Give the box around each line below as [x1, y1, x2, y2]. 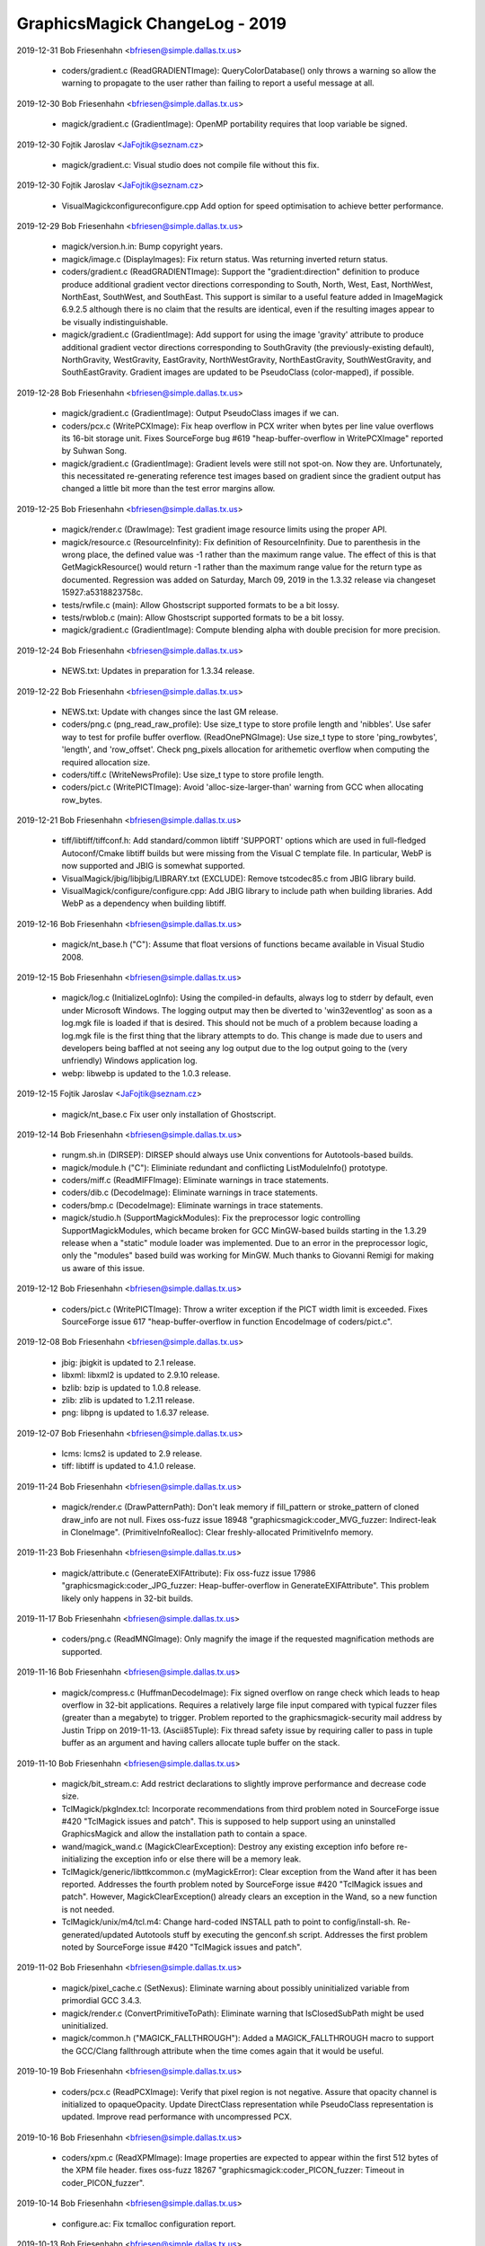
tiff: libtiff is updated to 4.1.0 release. [61, 1461, 197, 1472]
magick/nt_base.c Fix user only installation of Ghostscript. [61, 1109, 277, 1119]
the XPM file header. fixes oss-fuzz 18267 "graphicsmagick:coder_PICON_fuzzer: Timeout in [61, 2165, 405, 2176]
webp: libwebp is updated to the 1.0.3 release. [61, 1067, 232, 1078]
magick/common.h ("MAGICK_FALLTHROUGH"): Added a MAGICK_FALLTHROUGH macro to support [61, 2033, 435, 2044]
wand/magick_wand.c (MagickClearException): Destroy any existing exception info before [61, 1841, 395, 1852]
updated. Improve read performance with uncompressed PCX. [61, 2111, 292, 2122]
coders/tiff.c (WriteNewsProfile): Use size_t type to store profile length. [61, 769, 324, 780]
